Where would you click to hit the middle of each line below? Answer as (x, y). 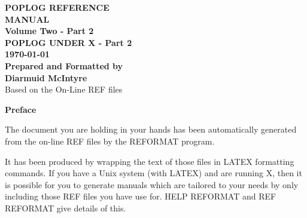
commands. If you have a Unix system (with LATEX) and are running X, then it (153, 173)
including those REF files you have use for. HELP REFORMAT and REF (141, 196)
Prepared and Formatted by (64, 65)
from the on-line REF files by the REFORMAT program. (110, 141)
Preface (21, 109)
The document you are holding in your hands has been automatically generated (151, 129)
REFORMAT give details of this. (66, 208)
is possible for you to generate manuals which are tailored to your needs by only (152, 184)
